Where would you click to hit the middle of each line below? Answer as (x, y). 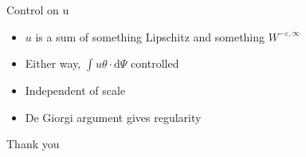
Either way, (53, 63)
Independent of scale (75, 90)
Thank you (33, 144)
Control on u (38, 10)
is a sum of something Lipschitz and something (150, 36)
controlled (155, 63)
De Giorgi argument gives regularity (113, 117)
